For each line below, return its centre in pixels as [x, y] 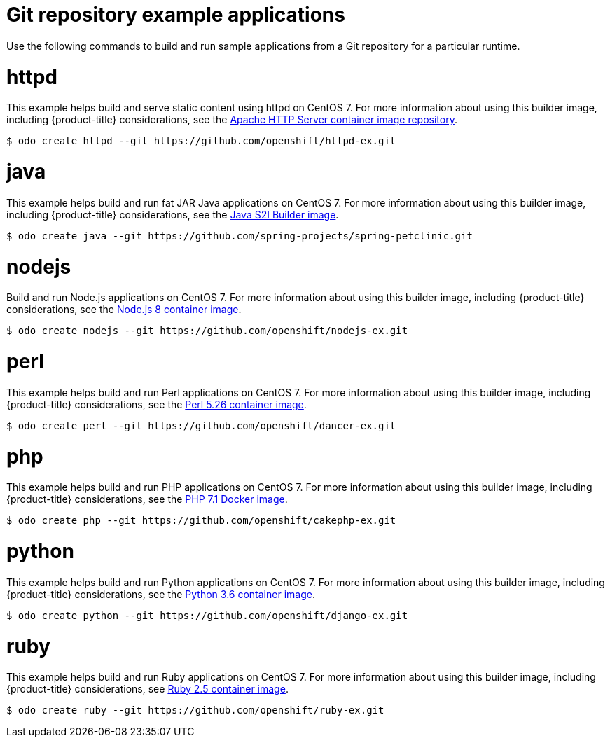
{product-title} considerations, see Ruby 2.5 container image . [147, 689]
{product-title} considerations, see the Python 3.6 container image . [161, 594]
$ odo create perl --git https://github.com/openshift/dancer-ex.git [201, 425]
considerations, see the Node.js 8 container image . [124, 310]
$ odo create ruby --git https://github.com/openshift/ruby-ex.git [195, 710]
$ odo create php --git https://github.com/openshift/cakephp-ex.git [201, 521]
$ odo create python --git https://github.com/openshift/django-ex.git [207, 615]
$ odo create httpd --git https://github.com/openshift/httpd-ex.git [201, 141]
